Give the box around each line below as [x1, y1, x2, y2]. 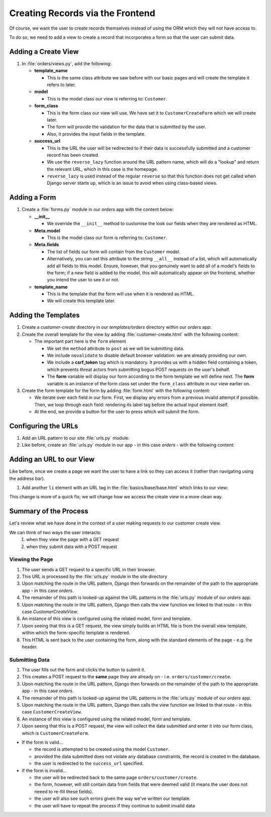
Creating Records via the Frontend [9, 8, 156, 19]
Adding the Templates [9, 311, 80, 320]
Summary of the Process [9, 507, 89, 516]
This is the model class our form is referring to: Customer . [47, 234, 168, 241]
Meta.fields [34, 242, 59, 248]
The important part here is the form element [34, 338, 126, 344]
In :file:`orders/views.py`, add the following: [22, 60, 111, 66]
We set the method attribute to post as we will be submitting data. [47, 345, 185, 351]
